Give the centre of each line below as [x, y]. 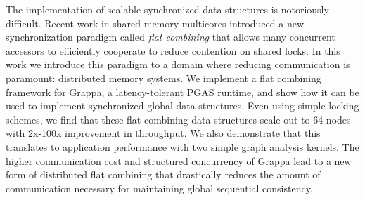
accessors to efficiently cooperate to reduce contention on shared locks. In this [173, 50]
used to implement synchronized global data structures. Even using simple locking [182, 106]
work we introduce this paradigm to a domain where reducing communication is [178, 64]
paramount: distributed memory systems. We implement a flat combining [164, 78]
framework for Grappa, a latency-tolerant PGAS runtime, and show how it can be [182, 92]
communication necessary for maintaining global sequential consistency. [159, 188]
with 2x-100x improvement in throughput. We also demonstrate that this [163, 133]
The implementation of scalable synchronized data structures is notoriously [167, 9]
